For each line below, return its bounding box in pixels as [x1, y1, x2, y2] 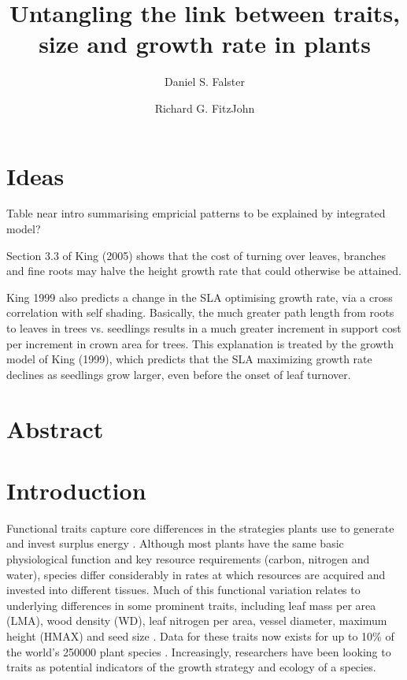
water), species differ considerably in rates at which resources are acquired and [6, 566, 386, 582]
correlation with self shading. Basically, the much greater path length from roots [6, 304, 394, 321]
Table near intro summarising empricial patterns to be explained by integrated [6, 205, 386, 221]
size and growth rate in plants [39, 28, 371, 60]
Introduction [6, 474, 146, 506]
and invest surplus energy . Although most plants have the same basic [6, 535, 344, 552]
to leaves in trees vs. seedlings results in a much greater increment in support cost [6, 320, 401, 336]
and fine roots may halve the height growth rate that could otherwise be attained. [6, 262, 401, 279]
